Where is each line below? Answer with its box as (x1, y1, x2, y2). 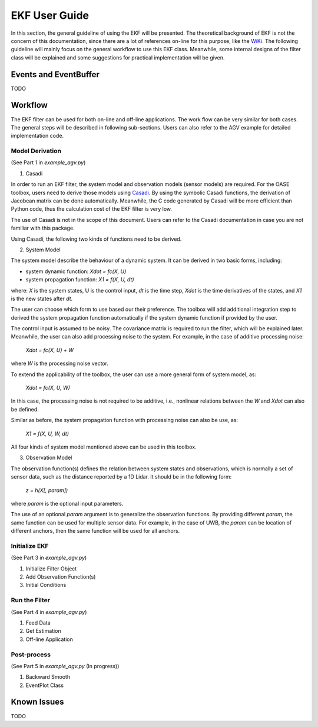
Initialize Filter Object (25, 565, 77, 572)
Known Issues (11, 697, 64, 707)
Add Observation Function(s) (25, 573, 96, 580)
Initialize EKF (11, 542, 49, 550)
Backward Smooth (25, 673, 71, 680)
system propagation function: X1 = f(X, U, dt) (25, 276, 135, 283)
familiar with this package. (11, 224, 75, 232)
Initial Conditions (25, 582, 67, 589)
